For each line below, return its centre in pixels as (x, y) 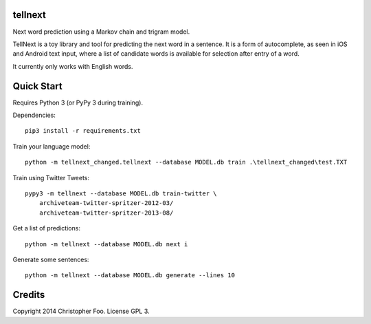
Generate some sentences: (51, 259)
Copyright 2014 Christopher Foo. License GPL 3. (81, 311)
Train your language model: (52, 146)
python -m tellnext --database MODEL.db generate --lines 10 (130, 276)
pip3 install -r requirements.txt (83, 131)
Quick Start (37, 86)
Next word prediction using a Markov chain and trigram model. (101, 32)
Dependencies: (34, 115)
